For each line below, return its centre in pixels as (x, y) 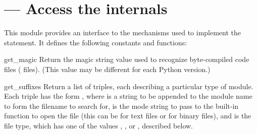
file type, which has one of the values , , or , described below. (99, 125)
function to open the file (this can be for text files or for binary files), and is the (128, 116)
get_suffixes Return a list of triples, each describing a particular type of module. (129, 86)
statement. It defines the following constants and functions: (96, 42)
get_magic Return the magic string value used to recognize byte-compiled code (127, 59)
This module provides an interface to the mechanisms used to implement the (123, 32)
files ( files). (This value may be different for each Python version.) (107, 69)
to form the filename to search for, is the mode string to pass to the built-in (121, 106)
